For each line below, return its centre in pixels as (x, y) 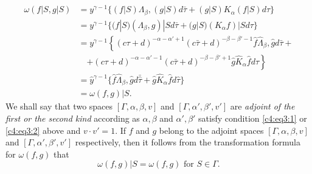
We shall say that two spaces (59, 106)
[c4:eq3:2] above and (43, 130)
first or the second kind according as (73, 118)
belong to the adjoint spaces (211, 130)
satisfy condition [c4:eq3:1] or (253, 118)
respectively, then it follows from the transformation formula (188, 142)
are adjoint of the (262, 106)
